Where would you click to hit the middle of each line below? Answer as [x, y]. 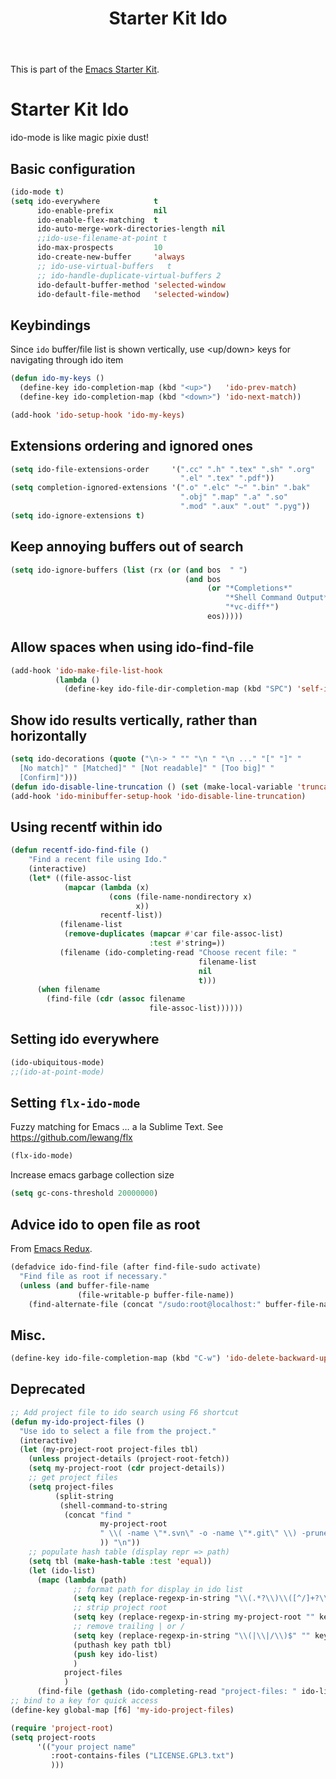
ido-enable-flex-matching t [97, 220]
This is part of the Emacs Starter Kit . [85, 69]
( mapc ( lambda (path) [82, 1580]
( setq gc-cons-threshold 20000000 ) [84, 1193]
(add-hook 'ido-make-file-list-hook [86, 670]
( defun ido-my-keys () [57, 378]
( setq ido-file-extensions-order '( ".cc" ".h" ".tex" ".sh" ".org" [162, 469]
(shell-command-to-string [113, 1505]
